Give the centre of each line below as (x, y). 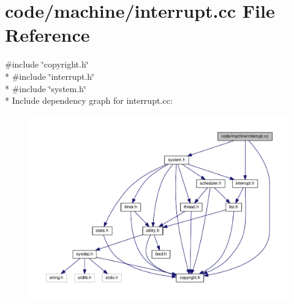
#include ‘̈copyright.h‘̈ (47, 64)
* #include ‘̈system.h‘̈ (46, 88)
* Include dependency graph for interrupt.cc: (89, 100)
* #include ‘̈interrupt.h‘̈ (50, 76)
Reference (47, 35)
